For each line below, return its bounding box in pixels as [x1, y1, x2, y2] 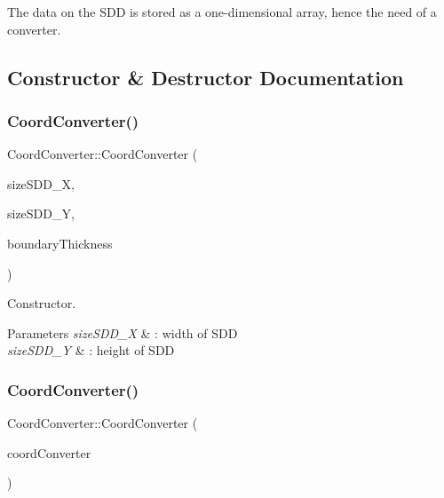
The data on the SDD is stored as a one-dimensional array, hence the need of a [7, 3, 437, 20]
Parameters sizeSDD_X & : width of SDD [7, 323, 238, 342]
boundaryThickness [7, 233, 113, 252]
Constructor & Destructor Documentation [7, 63, 404, 91]
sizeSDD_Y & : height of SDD [7, 341, 175, 360]
